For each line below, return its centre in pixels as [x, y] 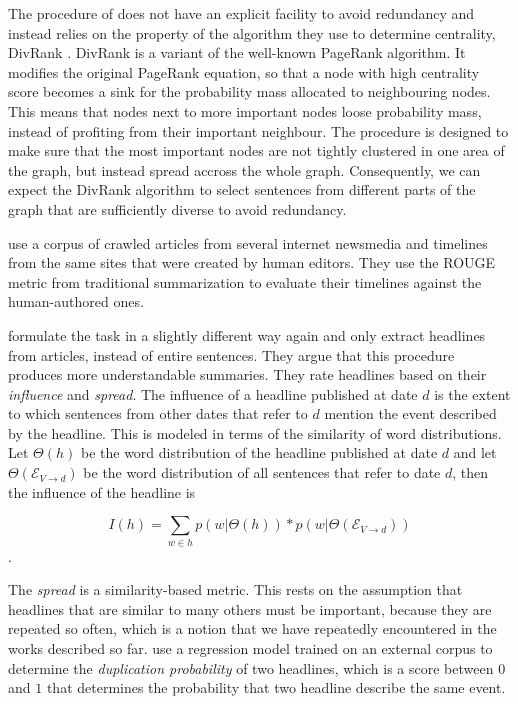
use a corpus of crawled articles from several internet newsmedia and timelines [248, 242]
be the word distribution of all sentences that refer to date [262, 472]
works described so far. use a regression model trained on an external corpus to [250, 647]
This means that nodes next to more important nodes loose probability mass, [245, 110]
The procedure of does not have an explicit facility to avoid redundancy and [241, 13]
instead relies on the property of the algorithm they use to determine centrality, [252, 32]
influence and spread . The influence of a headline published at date [213, 393]
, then [470, 472]
